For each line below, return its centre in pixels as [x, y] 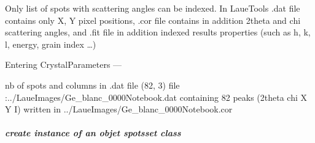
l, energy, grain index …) [51, 44]
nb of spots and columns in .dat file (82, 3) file [92, 85]
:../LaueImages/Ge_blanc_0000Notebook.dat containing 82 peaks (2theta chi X [156, 97]
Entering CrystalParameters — [64, 64]
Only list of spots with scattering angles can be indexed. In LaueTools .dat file [153, 8]
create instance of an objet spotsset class [93, 133]
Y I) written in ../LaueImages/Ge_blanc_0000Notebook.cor [119, 109]
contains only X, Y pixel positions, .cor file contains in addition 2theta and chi [153, 20]
